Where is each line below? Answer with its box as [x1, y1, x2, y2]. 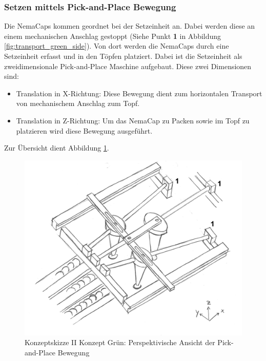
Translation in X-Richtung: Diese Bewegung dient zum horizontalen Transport [16, 88, 262, 98]
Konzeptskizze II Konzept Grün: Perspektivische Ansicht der [25, 337, 215, 348]
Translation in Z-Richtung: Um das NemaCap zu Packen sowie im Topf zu [16, 115, 250, 125]
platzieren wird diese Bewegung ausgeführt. [16, 125, 153, 136]
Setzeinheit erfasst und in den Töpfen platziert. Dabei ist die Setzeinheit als [4, 51, 242, 61]
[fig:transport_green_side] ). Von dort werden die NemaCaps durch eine [4, 40, 229, 51]
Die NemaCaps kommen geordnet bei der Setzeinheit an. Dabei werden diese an [4, 20, 255, 31]
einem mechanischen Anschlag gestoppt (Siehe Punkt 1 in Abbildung [4, 30, 221, 41]
